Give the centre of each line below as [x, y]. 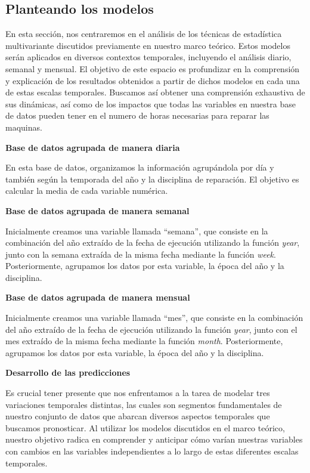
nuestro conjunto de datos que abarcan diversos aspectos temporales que [138, 416]
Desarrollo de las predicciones [68, 372]
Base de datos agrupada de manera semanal [97, 210]
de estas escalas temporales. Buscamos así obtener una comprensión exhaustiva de [155, 92]
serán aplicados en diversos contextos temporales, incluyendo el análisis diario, [148, 57]
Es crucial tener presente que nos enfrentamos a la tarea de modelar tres [138, 393]
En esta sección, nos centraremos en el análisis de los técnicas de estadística [144, 34]
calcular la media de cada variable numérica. [87, 191]
